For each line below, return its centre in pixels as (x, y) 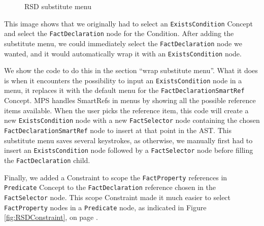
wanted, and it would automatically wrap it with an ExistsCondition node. (123, 53)
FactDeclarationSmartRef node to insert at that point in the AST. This (118, 130)
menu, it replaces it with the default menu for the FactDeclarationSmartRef (124, 90)
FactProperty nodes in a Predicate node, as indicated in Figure (105, 207)
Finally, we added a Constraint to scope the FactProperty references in (116, 177)
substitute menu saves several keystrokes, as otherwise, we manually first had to (128, 140)
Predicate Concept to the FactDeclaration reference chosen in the (110, 187)
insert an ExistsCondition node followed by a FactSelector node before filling (129, 150)
